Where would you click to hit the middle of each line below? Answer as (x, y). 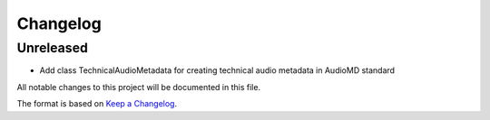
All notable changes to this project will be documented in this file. (139, 87)
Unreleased (52, 48)
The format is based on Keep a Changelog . (97, 104)
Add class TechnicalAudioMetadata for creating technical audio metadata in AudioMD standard (217, 70)
